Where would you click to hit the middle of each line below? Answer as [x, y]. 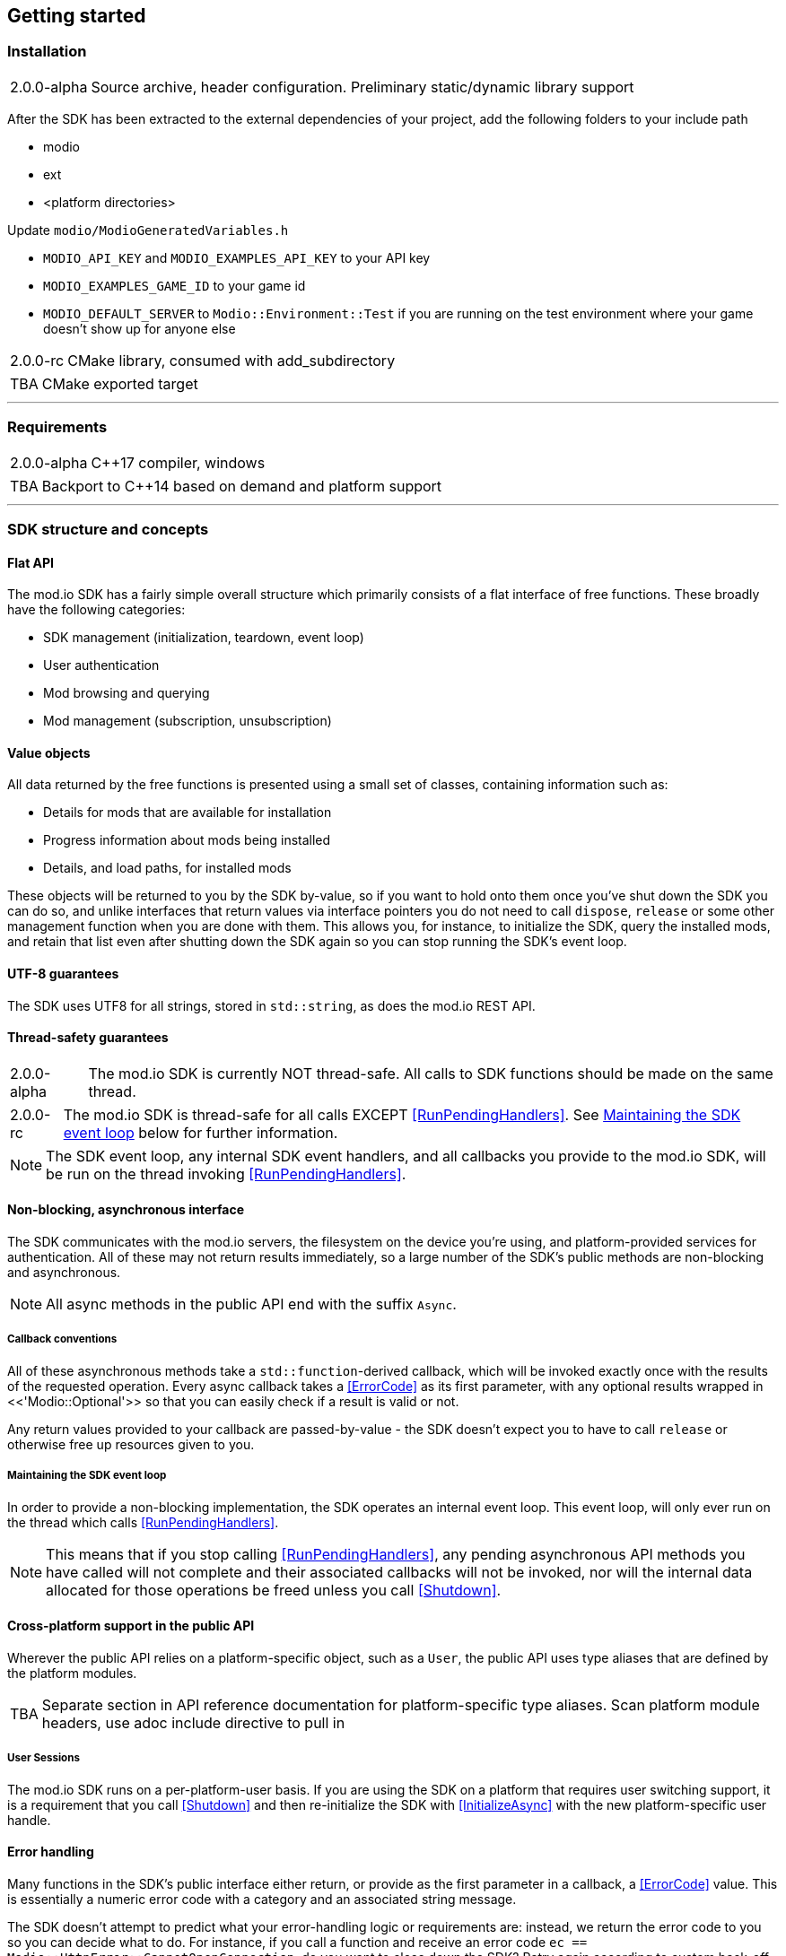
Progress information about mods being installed [187, 840]
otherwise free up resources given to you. [131, 1444]
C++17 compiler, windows [178, 462]
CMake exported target [120, 383]
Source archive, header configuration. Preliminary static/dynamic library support [362, 87]
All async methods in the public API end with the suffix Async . [251, 1304]
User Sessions [44, 1758]
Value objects [49, 752]
